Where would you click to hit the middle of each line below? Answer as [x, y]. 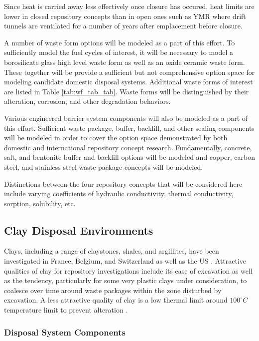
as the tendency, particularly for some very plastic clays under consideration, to [126, 280]
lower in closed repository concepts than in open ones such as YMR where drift [125, 16]
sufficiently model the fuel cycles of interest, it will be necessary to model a [119, 52]
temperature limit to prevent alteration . [66, 310]
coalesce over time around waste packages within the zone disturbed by [113, 290]
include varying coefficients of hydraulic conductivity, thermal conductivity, [119, 193]
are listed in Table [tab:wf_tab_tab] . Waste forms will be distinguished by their [127, 91]
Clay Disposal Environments [79, 230]
